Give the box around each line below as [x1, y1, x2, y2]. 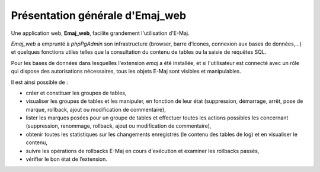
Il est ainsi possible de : [11, 79, 68, 86]
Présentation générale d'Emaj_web [11, 9, 187, 22]
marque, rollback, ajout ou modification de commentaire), [25, 106, 166, 113]
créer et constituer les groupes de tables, [25, 89, 127, 96]
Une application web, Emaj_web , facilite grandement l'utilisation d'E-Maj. [11, 30, 190, 37]
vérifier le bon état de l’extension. [25, 155, 108, 163]
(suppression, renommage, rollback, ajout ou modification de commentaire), [25, 122, 212, 129]
